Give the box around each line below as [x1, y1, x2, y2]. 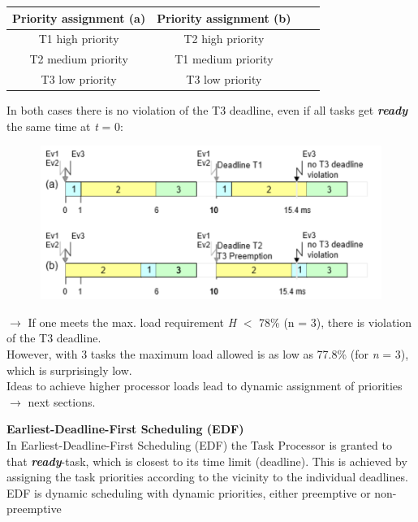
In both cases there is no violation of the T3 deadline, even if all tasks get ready [6, 102, 408, 119]
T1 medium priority [175, 50, 274, 67]
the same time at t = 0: [6, 117, 123, 134]
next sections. [28, 393, 96, 410]
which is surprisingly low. [6, 361, 132, 378]
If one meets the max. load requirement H [28, 313, 237, 330]
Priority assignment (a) [12, 9, 146, 26]
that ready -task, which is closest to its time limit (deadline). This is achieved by [6, 452, 407, 469]
